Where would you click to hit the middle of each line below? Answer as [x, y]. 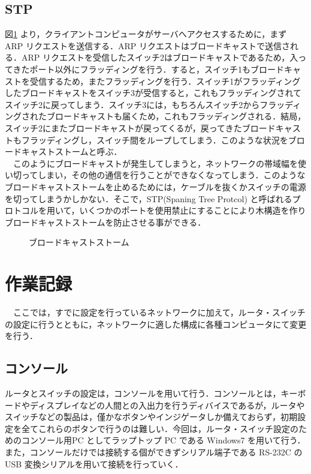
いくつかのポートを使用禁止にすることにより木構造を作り [193, 210]
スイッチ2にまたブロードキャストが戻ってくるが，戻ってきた [123, 127]
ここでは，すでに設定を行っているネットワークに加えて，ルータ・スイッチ [159, 312]
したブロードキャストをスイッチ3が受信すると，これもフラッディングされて [153, 93]
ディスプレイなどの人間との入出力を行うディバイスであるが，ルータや [167, 405]
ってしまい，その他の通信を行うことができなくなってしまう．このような [163, 175]
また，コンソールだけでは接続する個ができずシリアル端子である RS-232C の [154, 451]
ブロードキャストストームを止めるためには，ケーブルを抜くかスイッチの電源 [155, 186]
